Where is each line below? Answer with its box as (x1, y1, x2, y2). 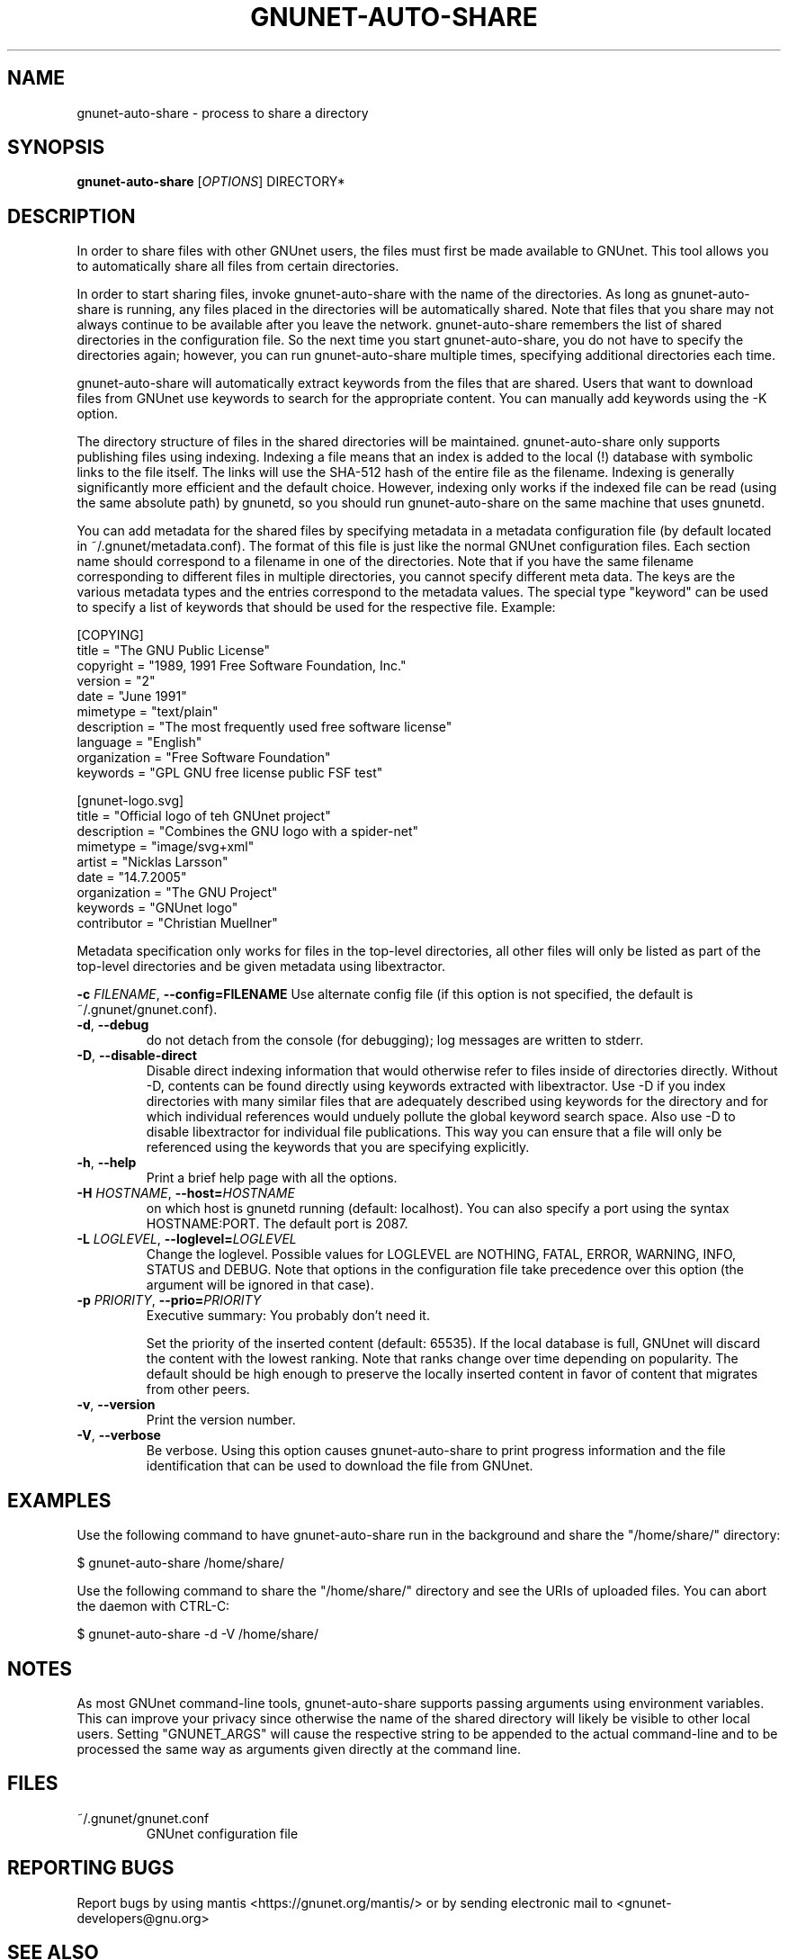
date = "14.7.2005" (76, 869, 187, 886)
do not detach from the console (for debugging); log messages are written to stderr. (146, 1032, 644, 1048)
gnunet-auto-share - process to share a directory (76, 104, 369, 121)
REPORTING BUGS (7, 1857, 175, 1880)
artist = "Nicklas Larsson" (76, 854, 228, 870)
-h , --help (76, 1155, 137, 1171)
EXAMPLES (7, 1488, 112, 1512)
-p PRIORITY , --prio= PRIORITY (76, 1292, 262, 1308)
